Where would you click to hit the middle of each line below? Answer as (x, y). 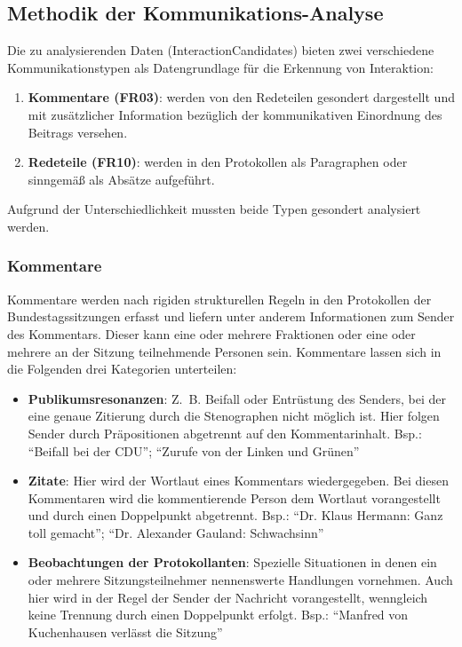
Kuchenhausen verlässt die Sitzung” (125, 631)
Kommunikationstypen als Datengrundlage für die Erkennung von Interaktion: (220, 67)
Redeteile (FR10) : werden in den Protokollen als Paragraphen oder (218, 162)
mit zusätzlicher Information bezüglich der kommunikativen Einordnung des (235, 114)
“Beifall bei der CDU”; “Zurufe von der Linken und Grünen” (194, 450)
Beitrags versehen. (78, 132)
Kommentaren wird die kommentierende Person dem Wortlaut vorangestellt (234, 497)
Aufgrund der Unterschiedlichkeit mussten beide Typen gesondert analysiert (214, 209)
